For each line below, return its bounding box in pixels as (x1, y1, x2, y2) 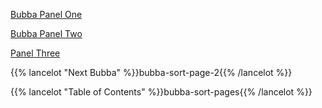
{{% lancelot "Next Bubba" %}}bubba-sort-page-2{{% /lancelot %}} (10, 67, 293, 78)
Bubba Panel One (10, 9, 83, 20)
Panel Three (10, 47, 61, 59)
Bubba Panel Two (10, 28, 83, 39)
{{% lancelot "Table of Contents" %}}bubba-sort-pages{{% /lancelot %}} (10, 86, 313, 98)
